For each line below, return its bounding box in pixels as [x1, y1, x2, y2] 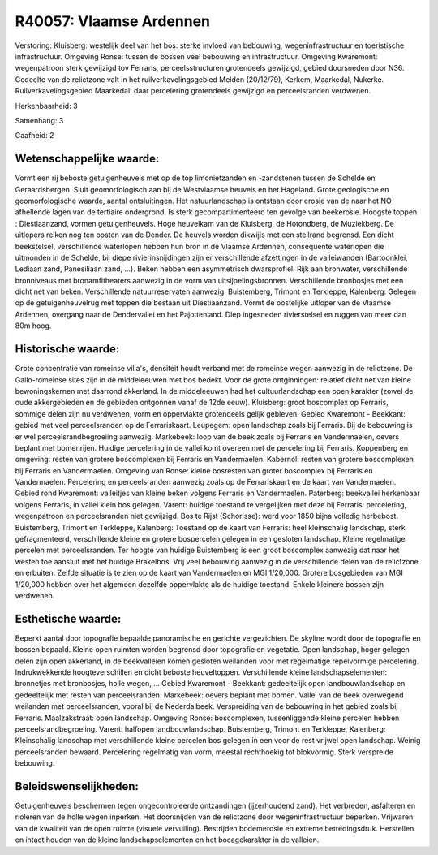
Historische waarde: [15, 342, 120, 356]
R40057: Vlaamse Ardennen [15, 12, 211, 30]
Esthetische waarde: [15, 611, 122, 625]
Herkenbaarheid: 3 [15, 101, 78, 110]
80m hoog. [15, 321, 52, 330]
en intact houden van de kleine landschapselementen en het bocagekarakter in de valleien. [15, 835, 320, 844]
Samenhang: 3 [15, 115, 64, 125]
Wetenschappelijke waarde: [15, 152, 160, 166]
